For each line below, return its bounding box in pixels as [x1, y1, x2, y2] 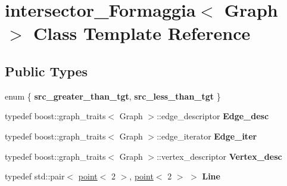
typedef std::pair [5, 170, 65, 182]
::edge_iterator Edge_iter [157, 129, 257, 142]
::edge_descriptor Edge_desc [157, 110, 269, 122]
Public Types [5, 61, 88, 80]
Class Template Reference [33, 21, 251, 45]
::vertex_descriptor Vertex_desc [157, 150, 282, 162]
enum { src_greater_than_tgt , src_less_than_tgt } [5, 89, 221, 102]
